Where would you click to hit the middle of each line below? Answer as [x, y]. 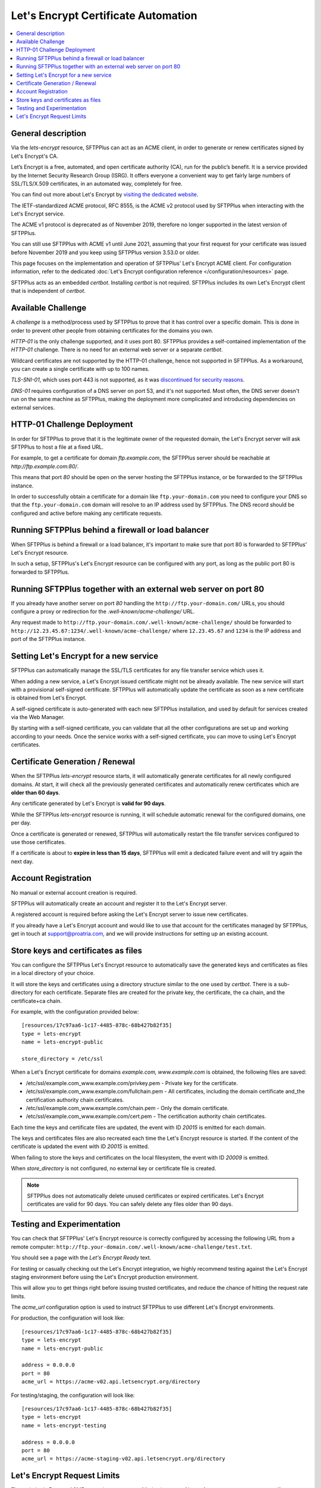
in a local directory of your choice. [53, 973]
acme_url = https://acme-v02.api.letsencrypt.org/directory [111, 1382]
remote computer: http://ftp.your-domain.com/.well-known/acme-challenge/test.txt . [132, 1246]
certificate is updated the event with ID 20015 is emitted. [80, 1146]
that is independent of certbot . [48, 291]
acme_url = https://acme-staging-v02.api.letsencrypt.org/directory [123, 1459]
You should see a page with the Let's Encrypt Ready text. [81, 1258]
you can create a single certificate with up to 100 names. [80, 369]
